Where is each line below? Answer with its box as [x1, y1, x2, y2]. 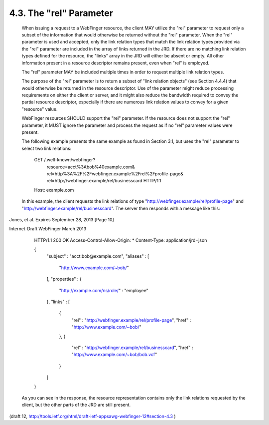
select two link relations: [21, 145, 72, 151]
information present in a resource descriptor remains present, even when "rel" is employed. [21, 60, 210, 66]
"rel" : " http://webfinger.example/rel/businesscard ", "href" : [71, 345, 194, 351]
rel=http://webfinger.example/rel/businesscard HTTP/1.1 [46, 178, 161, 184]
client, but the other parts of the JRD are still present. [21, 402, 131, 408]
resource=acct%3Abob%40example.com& [46, 164, 135, 170]
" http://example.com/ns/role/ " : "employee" [59, 287, 149, 293]
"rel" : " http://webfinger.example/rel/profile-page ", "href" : [71, 317, 191, 323]
